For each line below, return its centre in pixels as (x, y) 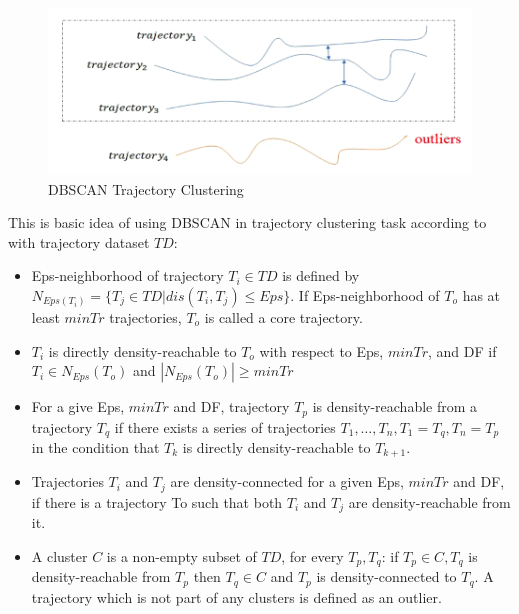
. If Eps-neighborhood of (365, 294)
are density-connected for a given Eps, (287, 481)
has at (481, 294)
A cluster (59, 555)
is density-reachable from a (395, 406)
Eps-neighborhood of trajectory (127, 275)
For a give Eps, (78, 406)
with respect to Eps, (321, 350)
